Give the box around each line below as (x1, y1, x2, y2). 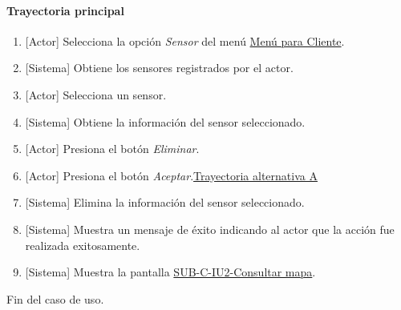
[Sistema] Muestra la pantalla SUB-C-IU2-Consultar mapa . (25, 264, 316, 280)
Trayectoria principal (6, 2, 124, 18)
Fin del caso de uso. (6, 290, 104, 307)
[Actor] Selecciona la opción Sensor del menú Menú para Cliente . (25, 32, 345, 49)
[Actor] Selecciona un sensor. (25, 86, 167, 103)
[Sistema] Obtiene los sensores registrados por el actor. (25, 59, 294, 76)
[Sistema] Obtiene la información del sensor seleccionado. (25, 113, 306, 130)
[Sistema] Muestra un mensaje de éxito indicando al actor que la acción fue (25, 220, 395, 237)
